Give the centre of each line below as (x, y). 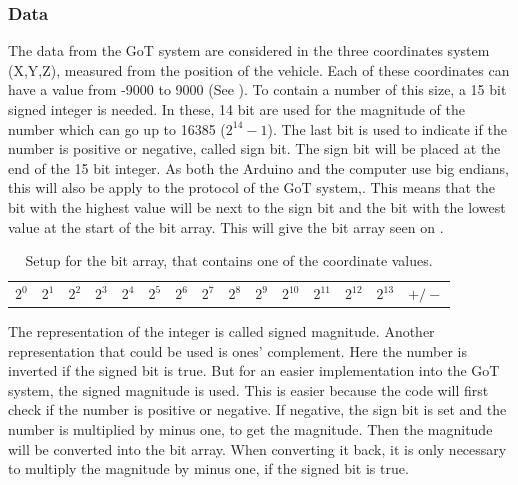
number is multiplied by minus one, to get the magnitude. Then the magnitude (250, 429)
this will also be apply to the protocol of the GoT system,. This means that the (252, 187)
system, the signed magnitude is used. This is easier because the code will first (248, 389)
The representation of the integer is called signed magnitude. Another (221, 331)
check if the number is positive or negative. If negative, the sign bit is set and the (257, 409)
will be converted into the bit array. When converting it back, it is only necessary (257, 448)
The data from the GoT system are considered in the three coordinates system (249, 50)
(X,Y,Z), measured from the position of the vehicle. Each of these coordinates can (259, 69)
